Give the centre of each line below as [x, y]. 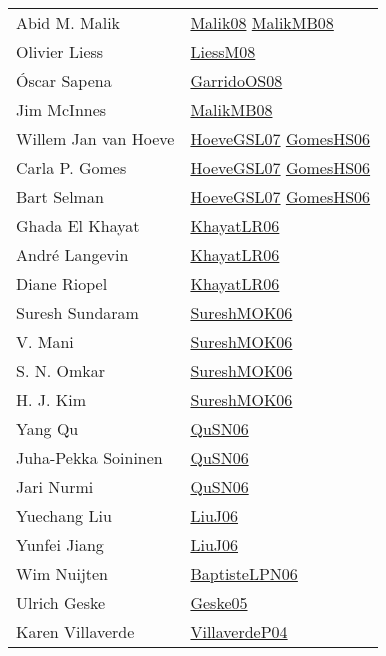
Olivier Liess [60, 51]
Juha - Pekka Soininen [89, 457]
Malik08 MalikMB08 [262, 22]
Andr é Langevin [72, 254]
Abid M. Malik [68, 22]
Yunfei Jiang [60, 544]
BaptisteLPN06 [244, 573]
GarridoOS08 [236, 80]
